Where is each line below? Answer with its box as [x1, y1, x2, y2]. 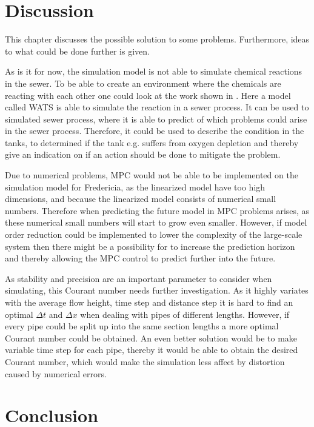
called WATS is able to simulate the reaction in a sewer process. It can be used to [5, 101, 309, 113]
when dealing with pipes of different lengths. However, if [80, 308, 290, 320]
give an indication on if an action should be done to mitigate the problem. [5, 148, 281, 161]
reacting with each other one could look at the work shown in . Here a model [5, 89, 291, 101]
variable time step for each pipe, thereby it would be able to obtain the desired [5, 343, 298, 356]
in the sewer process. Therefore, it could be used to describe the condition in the [5, 124, 304, 137]
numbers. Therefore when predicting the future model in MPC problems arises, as [5, 204, 310, 217]
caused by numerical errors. [5, 367, 107, 380]
